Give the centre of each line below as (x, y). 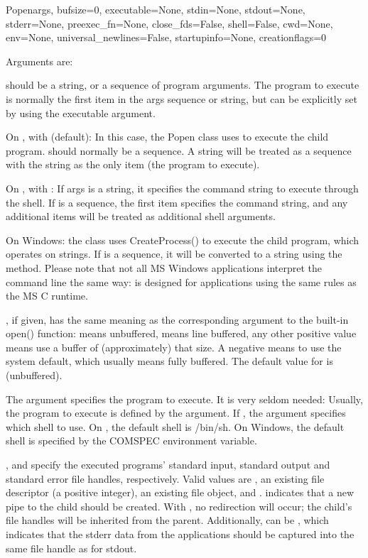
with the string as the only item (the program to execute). (133, 164)
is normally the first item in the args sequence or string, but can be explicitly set (182, 98)
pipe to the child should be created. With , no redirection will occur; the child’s (179, 506)
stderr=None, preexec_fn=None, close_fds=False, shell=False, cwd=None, (169, 23)
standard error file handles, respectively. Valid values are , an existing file (165, 478)
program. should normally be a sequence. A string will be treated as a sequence (179, 150)
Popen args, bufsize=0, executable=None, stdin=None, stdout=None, (156, 9)
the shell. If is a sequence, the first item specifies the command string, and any (177, 202)
